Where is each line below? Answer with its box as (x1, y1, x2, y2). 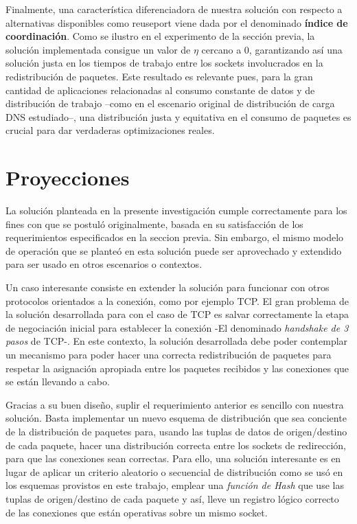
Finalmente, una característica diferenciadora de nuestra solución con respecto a (5, 2, 343, 16)
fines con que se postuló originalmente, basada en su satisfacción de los (5, 216, 303, 231)
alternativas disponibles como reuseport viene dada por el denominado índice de (5, 15, 348, 30)
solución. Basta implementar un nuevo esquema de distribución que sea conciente (5, 411, 347, 425)
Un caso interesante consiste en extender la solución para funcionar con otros (5, 280, 330, 295)
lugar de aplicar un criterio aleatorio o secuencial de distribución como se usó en (5, 464, 343, 479)
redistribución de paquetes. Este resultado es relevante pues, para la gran (5, 69, 313, 83)
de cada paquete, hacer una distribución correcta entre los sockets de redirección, (5, 437, 346, 452)
